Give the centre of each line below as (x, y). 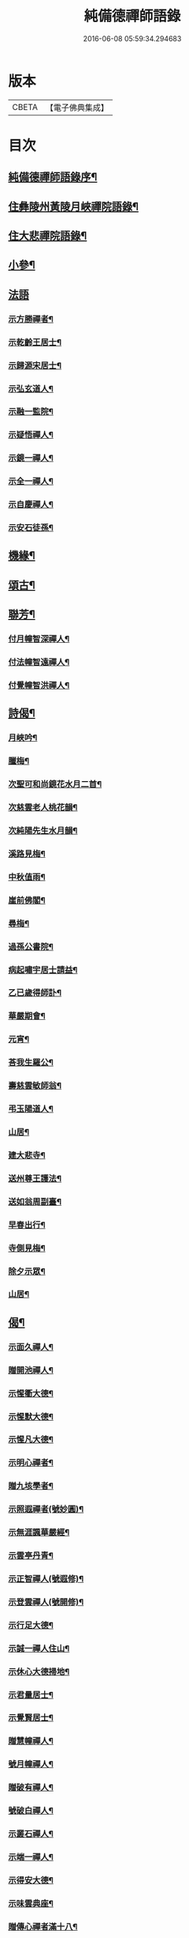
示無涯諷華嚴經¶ (39, 1532)
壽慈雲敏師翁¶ (35, 1086)
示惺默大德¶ (31, 1416)
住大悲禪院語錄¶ (48, 236)
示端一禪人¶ (31, 1857)
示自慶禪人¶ (31, 504)
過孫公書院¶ (31, 946)
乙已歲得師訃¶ (35, 993)
